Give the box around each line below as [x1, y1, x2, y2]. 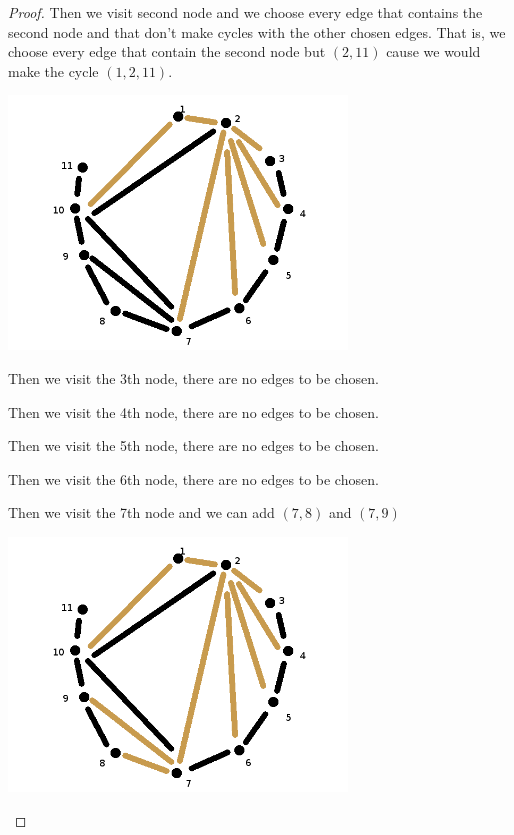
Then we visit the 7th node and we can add [8, 502, 275, 523]
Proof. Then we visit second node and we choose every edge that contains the [8, 2, 483, 22]
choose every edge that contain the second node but [8, 41, 326, 62]
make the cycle [8, 60, 99, 81]
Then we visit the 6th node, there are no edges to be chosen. [8, 468, 379, 489]
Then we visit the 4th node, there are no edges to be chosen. [8, 401, 379, 422]
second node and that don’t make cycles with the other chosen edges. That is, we [8, 21, 506, 42]
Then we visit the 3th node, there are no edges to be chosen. [8, 368, 379, 389]
